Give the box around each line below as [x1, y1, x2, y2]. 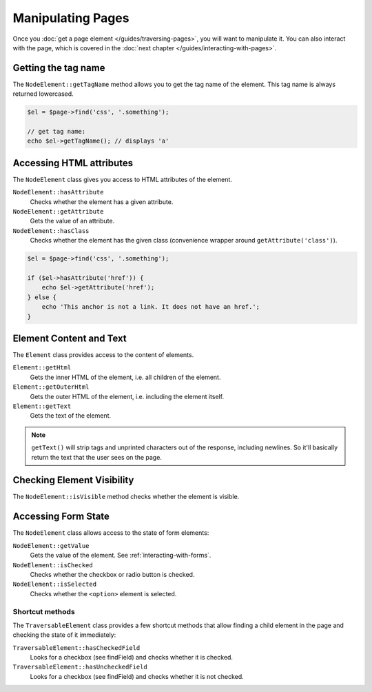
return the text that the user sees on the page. [31, 453, 162, 461]
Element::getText [12, 403, 72, 410]
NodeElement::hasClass [12, 227, 90, 234]
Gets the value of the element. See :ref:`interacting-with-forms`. [30, 551, 211, 560]
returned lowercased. [12, 90, 74, 98]
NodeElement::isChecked [12, 561, 93, 569]
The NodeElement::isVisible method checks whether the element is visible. [12, 493, 240, 501]
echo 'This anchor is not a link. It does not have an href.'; [41, 303, 260, 311]
